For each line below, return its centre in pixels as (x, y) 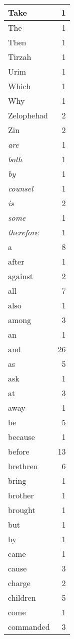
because (21, 437)
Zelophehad (28, 115)
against (20, 276)
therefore (23, 232)
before (19, 451)
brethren (23, 466)
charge (19, 583)
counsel (21, 188)
